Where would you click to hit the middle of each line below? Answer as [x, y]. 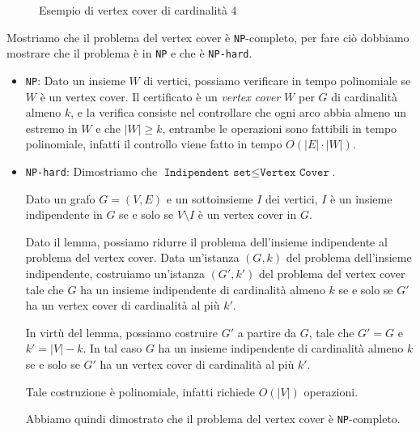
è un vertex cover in [247, 214]
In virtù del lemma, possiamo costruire [121, 332]
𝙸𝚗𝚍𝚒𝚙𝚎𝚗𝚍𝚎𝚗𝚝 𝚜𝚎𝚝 [208, 172]
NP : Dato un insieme [75, 80]
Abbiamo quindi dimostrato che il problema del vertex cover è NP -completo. [213, 419]
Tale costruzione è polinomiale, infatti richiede [140, 391]
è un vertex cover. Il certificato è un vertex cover [160, 96]
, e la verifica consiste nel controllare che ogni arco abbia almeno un [239, 112]
